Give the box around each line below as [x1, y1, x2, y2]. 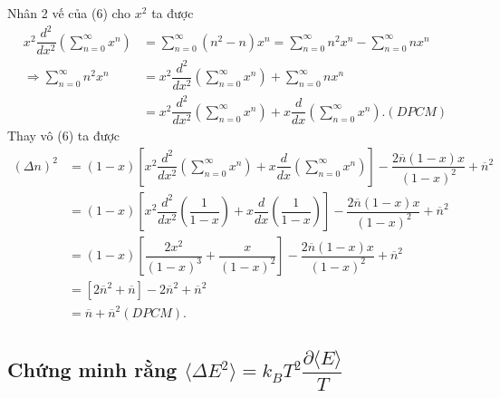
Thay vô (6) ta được [7, 126, 120, 145]
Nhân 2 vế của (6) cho [7, 4, 131, 22]
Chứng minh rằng [7, 355, 178, 383]
